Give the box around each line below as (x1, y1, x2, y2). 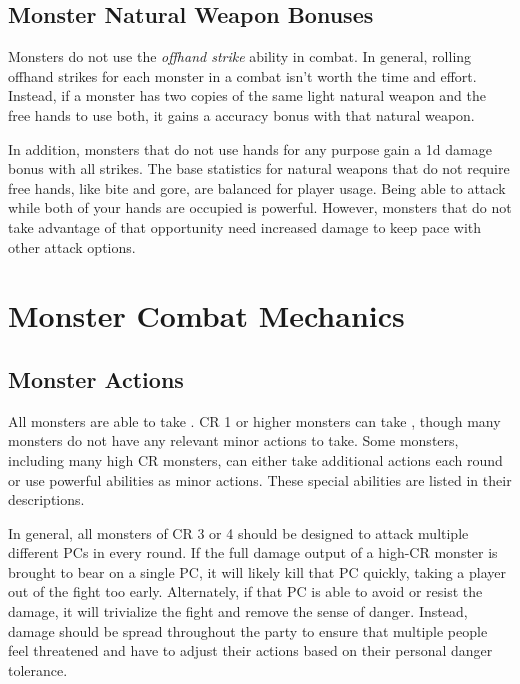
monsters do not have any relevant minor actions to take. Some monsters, (8, 430, 459, 451)
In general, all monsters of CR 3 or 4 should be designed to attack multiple (8, 522, 469, 543)
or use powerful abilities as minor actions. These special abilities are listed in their (8, 469, 512, 490)
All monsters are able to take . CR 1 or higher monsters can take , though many (8, 410, 501, 431)
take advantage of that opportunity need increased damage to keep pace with (8, 216, 482, 237)
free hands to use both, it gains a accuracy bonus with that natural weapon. (8, 104, 475, 125)
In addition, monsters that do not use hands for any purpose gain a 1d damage (8, 138, 492, 159)
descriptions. (8, 489, 85, 510)
